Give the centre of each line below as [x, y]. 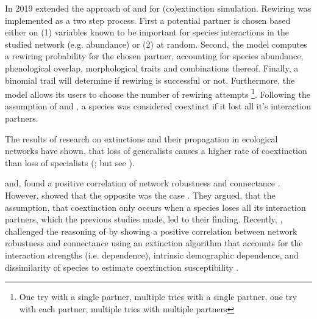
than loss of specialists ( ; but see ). [70, 162]
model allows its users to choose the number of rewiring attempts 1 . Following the [158, 93]
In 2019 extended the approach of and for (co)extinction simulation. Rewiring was [158, 8]
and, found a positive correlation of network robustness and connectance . [143, 183]
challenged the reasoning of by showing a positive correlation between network [151, 231]
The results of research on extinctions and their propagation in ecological [141, 138]
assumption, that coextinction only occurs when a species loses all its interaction [155, 207]
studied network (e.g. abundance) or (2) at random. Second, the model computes [156, 44]
